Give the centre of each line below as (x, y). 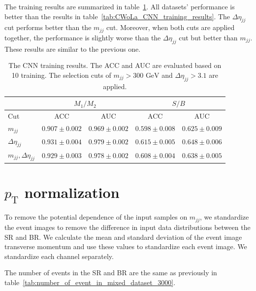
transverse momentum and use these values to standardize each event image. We (126, 246)
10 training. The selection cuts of (61, 75)
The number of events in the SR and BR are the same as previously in (111, 273)
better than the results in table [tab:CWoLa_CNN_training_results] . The (117, 16)
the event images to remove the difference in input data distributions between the (128, 227)
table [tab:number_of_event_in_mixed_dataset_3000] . (90, 282)
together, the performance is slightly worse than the (83, 37)
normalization (72, 192)
